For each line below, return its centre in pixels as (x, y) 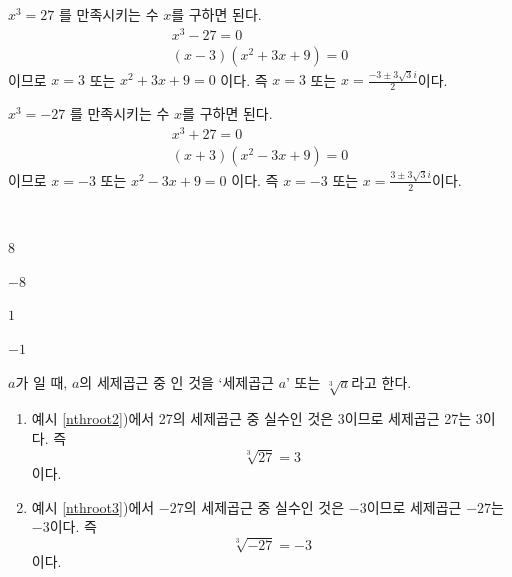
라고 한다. (381, 381)
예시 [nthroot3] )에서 (93, 506)
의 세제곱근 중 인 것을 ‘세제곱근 (176, 381)
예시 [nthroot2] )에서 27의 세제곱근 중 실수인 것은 (182, 418)
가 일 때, (41, 381)
